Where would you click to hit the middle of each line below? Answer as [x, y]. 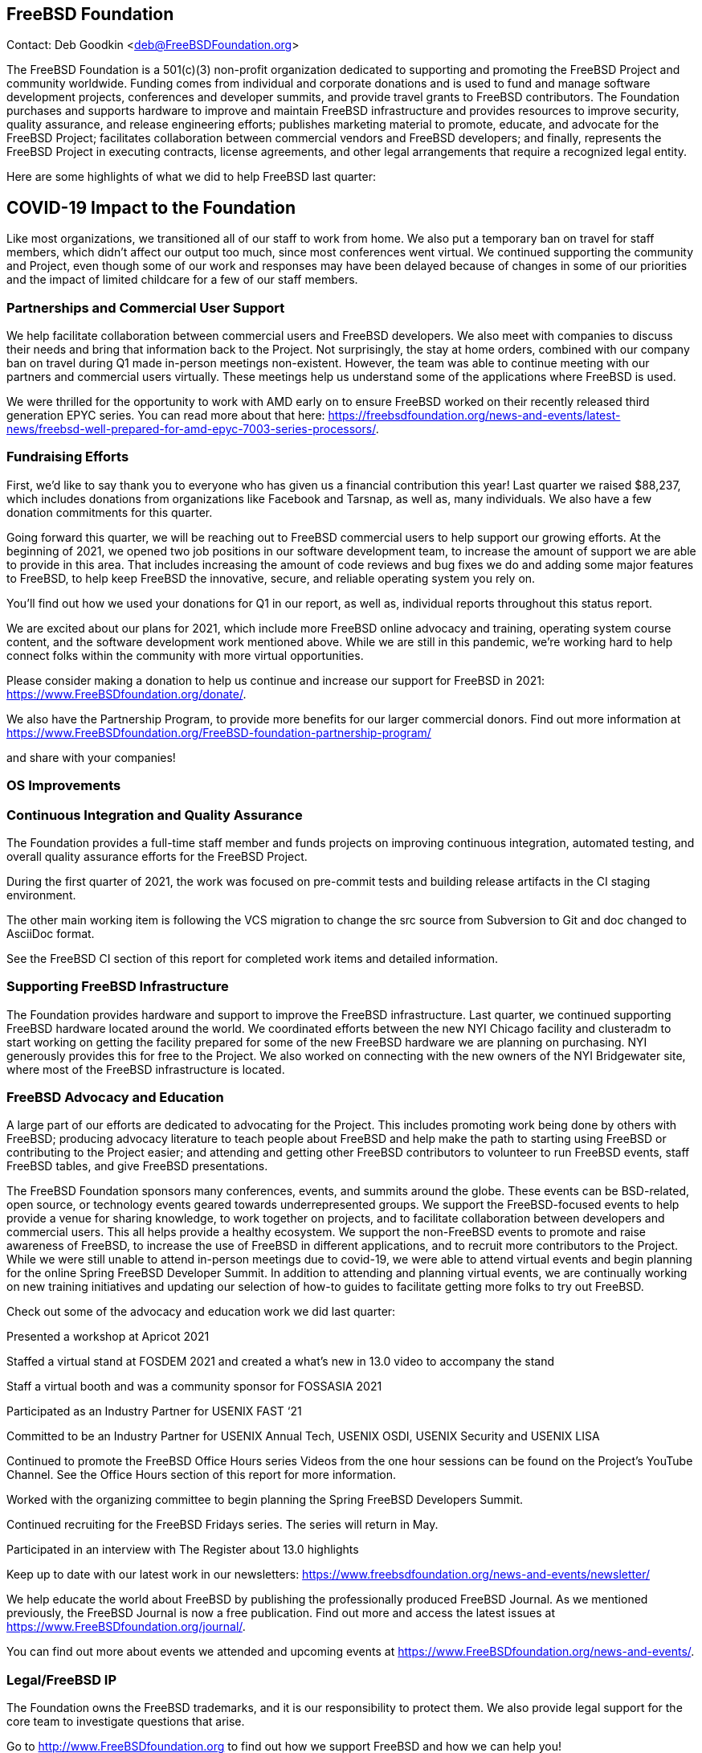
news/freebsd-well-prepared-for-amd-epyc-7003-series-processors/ [191, 429]
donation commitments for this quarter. [110, 512]
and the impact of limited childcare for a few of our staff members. [182, 280]
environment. [41, 895]
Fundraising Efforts [68, 457]
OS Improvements [64, 786]
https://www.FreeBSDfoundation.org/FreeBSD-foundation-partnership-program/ [219, 732]
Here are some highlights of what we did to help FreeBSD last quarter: [191, 177]
